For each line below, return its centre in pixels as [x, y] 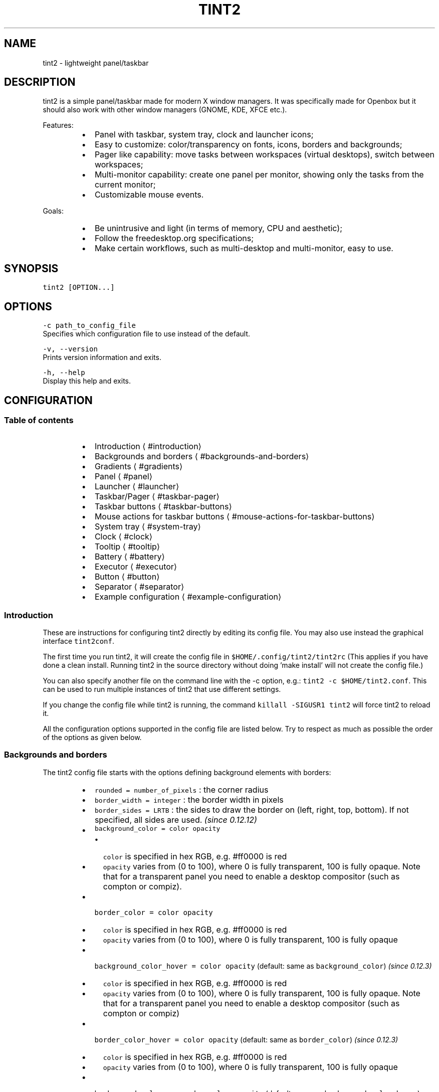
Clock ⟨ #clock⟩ [124, 537]
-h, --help [64, 373]
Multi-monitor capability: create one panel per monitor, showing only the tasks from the [259, 175]
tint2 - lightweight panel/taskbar [96, 63]
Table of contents [39, 420]
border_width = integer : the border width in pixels [189, 799]
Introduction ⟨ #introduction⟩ [148, 446]
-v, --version [70, 349]
